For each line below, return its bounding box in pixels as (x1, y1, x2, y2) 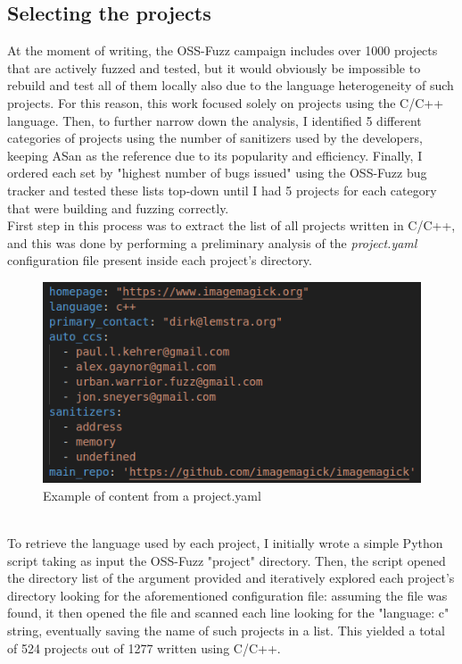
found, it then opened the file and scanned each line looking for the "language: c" (7, 603, 450, 622)
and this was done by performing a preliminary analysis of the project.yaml (7, 233, 417, 252)
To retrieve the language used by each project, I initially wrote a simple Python (7, 534, 443, 552)
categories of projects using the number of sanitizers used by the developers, (7, 129, 423, 147)
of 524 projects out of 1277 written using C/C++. (7, 638, 281, 657)
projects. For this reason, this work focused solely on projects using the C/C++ (7, 93, 444, 112)
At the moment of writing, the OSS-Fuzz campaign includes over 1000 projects (7, 41, 438, 60)
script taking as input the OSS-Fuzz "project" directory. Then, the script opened (7, 551, 446, 569)
